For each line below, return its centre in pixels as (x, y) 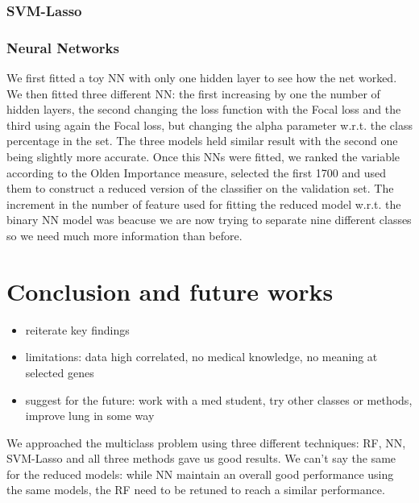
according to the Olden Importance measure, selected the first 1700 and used (196, 172)
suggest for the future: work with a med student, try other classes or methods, (219, 399)
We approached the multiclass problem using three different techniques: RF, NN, (206, 442)
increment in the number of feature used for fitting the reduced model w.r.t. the (204, 204)
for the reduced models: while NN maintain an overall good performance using (200, 474)
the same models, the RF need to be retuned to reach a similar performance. (196, 490)
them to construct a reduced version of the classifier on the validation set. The (200, 188)
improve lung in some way (90, 416)
